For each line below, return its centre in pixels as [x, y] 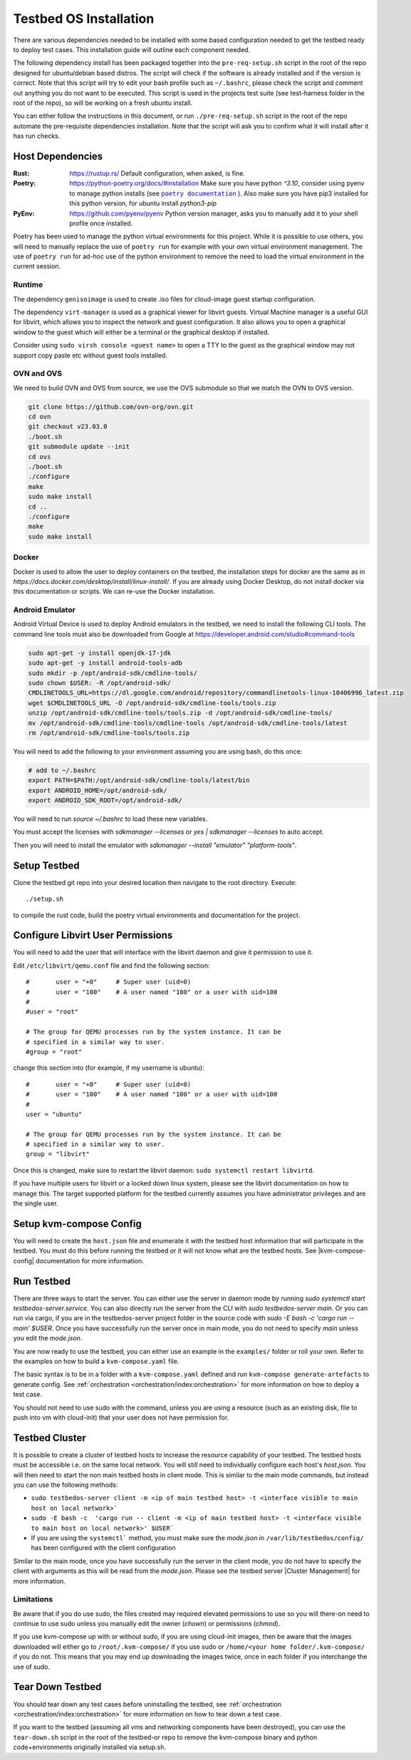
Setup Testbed [46, 865]
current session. [37, 266]
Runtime [28, 285]
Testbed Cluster [50, 1438]
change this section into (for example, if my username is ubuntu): [109, 1068]
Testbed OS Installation [84, 19]
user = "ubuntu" [54, 1114]
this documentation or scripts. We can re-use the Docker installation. [114, 592]
